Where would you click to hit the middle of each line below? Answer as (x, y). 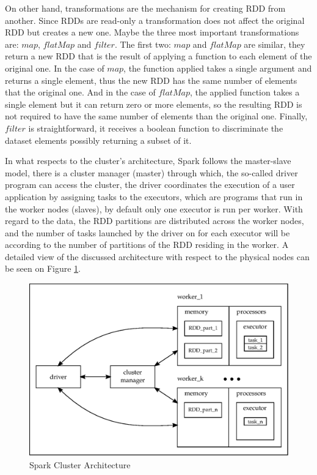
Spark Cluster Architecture (80, 465)
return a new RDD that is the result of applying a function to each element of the (158, 56)
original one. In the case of (55, 68)
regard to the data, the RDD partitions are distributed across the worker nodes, (155, 221)
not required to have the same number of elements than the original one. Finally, (156, 116)
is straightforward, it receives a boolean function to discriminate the (156, 128)
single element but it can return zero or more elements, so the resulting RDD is (154, 104)
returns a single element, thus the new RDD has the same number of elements (151, 80)
